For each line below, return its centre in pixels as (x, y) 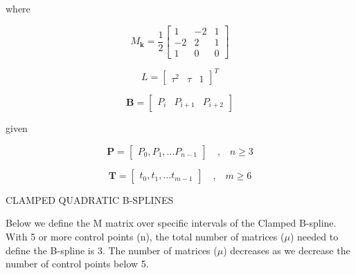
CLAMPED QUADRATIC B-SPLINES (90, 199)
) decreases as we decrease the (287, 250)
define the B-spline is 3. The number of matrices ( (112, 250)
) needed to (314, 236)
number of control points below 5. (77, 264)
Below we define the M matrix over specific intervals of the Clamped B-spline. (171, 223)
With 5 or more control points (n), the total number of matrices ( (145, 236)
